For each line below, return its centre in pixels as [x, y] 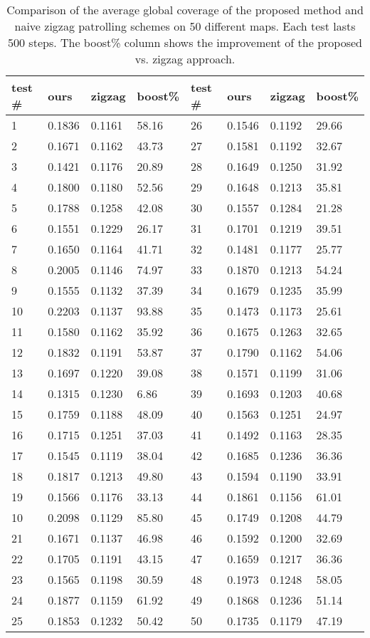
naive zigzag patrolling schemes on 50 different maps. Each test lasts [185, 26]
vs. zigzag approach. [185, 59]
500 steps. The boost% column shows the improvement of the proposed [185, 42]
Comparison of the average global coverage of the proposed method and [185, 10]
